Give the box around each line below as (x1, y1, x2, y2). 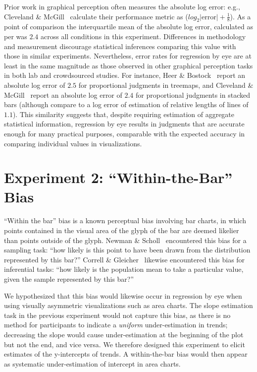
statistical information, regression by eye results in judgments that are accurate (4, 119, 245, 129)
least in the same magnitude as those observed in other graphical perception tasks (4, 60, 253, 70)
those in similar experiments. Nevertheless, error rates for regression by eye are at (4, 51, 252, 61)
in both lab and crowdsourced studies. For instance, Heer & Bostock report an (4, 70, 246, 80)
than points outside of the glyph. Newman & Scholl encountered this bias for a (4, 235, 247, 245)
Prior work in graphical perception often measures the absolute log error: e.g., (4, 1, 240, 11)
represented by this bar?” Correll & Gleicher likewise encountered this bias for (4, 254, 245, 264)
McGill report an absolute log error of (4, 89, 122, 100)
